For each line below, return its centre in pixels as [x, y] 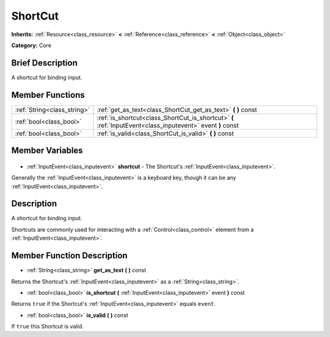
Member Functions [48, 95]
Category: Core [31, 45]
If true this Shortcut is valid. [47, 327]
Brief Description [44, 63]
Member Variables [47, 151]
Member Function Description [69, 256]
